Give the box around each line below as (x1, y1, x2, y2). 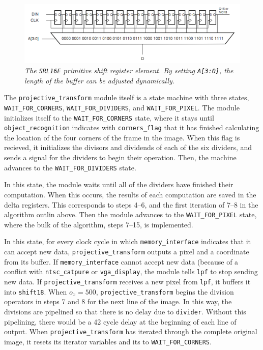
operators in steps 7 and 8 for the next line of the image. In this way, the (4, 296, 232, 307)
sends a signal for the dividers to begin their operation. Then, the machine (4, 152, 237, 163)
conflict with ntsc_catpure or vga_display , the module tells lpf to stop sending (4, 266, 258, 277)
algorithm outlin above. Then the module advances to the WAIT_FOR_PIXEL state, (4, 209, 257, 220)
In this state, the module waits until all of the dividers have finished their (4, 179, 233, 190)
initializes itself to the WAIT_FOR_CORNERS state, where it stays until (4, 112, 214, 123)
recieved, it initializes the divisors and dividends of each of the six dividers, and (4, 142, 252, 153)
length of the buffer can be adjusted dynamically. (24, 75, 175, 85)
